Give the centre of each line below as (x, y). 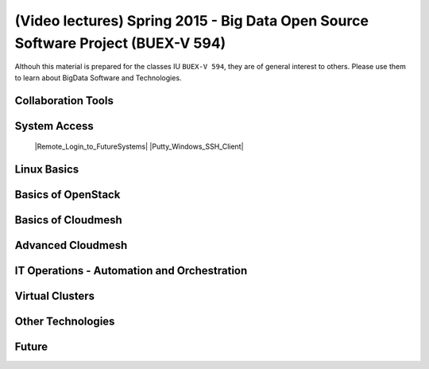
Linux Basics (47, 169)
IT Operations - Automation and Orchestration (131, 271)
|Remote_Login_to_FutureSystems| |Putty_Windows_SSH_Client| (139, 146)
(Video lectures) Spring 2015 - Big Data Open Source (192, 21)
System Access (54, 126)
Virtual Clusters (55, 296)
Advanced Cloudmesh (71, 245)
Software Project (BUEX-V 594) (120, 43)
